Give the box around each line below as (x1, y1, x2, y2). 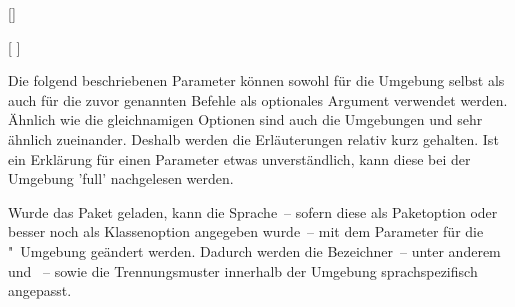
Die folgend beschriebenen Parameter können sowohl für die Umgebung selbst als (8, 70, 505, 91)
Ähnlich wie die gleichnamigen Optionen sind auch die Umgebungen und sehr (8, 109, 483, 130)
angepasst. (8, 280, 72, 301)
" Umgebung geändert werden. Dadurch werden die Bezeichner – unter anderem (8, 240, 501, 261)
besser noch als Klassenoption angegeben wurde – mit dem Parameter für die (8, 221, 484, 242)
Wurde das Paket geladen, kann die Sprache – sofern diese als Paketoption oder (8, 201, 498, 222)
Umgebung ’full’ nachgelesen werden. (8, 168, 234, 189)
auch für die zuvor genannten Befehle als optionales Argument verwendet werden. (8, 89, 508, 110)
